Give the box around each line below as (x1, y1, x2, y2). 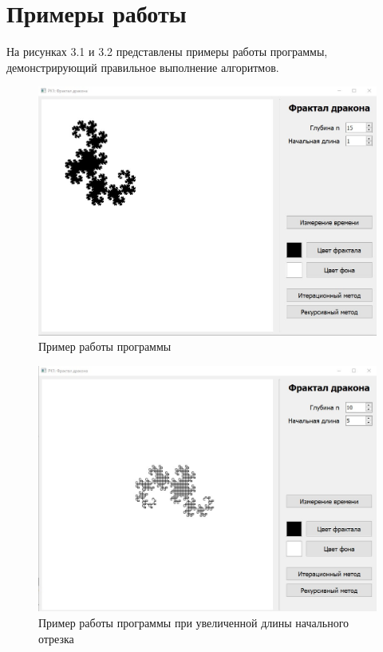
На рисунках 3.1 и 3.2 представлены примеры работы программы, (6, 43, 328, 60)
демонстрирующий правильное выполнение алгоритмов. (6, 58, 279, 75)
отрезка (38, 630, 74, 646)
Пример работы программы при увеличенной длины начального (38, 614, 349, 630)
